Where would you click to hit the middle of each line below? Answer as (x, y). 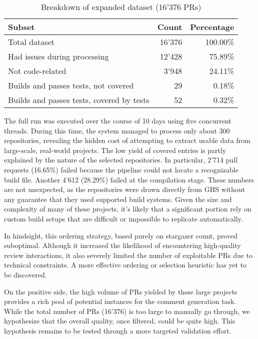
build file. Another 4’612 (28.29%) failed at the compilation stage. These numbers (129, 179)
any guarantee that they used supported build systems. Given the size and (118, 199)
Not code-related (37, 71)
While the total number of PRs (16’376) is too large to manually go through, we (127, 311)
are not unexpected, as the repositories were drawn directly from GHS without (125, 189)
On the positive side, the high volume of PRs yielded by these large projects (121, 291)
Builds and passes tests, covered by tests (79, 100)
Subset (21, 27)
